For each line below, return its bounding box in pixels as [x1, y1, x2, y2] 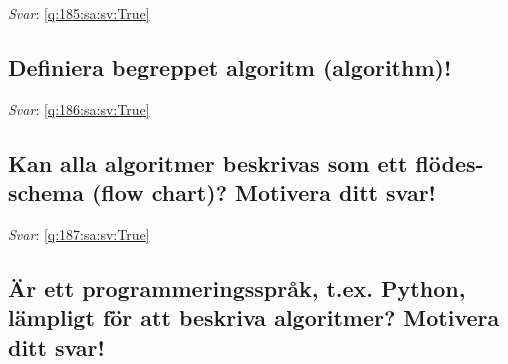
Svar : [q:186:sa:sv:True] [8, 98, 150, 119]
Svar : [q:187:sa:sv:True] [8, 223, 150, 244]
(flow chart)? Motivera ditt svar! [91, 177, 436, 208]
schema [8, 177, 84, 208]
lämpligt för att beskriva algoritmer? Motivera [8, 302, 500, 333]
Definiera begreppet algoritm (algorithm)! [8, 51, 452, 82]
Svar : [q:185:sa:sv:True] [8, 3, 150, 23]
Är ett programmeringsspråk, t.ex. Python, [8, 272, 466, 303]
